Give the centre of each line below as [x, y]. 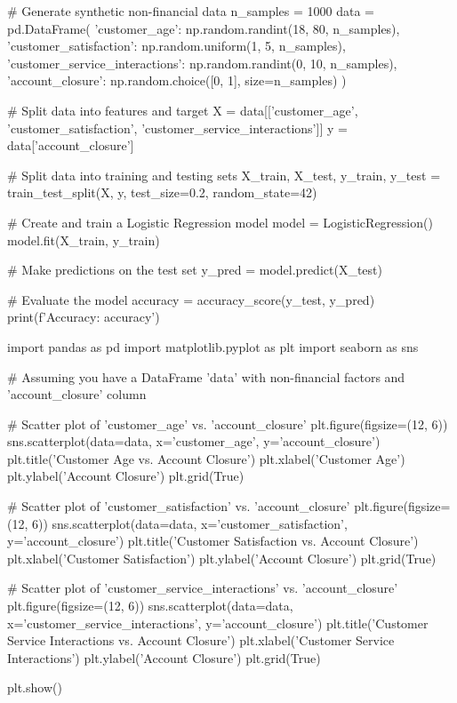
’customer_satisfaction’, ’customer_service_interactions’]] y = [177, 128]
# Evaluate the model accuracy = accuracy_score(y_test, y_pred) [191, 299]
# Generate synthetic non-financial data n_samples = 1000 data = [191, 11]
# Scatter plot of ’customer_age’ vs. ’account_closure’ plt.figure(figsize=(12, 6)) [228, 423]
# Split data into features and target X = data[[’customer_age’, [183, 110]
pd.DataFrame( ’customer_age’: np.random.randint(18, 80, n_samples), [204, 28]
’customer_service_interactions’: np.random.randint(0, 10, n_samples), [202, 63]
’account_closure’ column [77, 394]
